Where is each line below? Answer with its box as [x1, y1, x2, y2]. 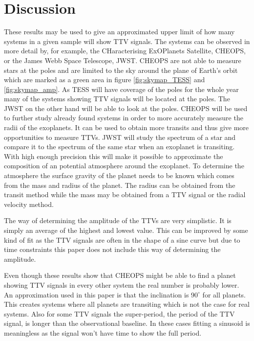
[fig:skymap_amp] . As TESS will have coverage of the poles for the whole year [4, 84, 239, 94]
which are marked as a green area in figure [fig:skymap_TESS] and [4, 74, 205, 85]
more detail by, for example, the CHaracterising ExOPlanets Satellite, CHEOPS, [4, 45, 246, 56]
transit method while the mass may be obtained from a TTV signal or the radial [4, 189, 246, 200]
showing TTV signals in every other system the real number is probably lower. [4, 279, 239, 290]
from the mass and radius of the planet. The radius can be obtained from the [4, 180, 235, 190]
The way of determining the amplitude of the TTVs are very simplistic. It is [4, 215, 232, 226]
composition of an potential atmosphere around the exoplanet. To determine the [4, 160, 244, 171]
